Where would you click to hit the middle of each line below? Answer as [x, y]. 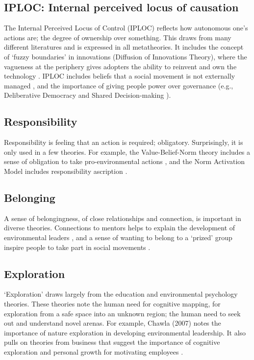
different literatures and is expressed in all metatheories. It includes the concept [124, 47]
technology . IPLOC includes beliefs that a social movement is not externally [120, 76]
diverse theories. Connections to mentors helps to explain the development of [120, 228]
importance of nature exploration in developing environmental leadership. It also [125, 332]
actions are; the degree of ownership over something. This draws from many [118, 37]
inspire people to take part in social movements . [77, 247]
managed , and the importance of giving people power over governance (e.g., [119, 85]
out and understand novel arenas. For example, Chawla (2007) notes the [113, 323]
